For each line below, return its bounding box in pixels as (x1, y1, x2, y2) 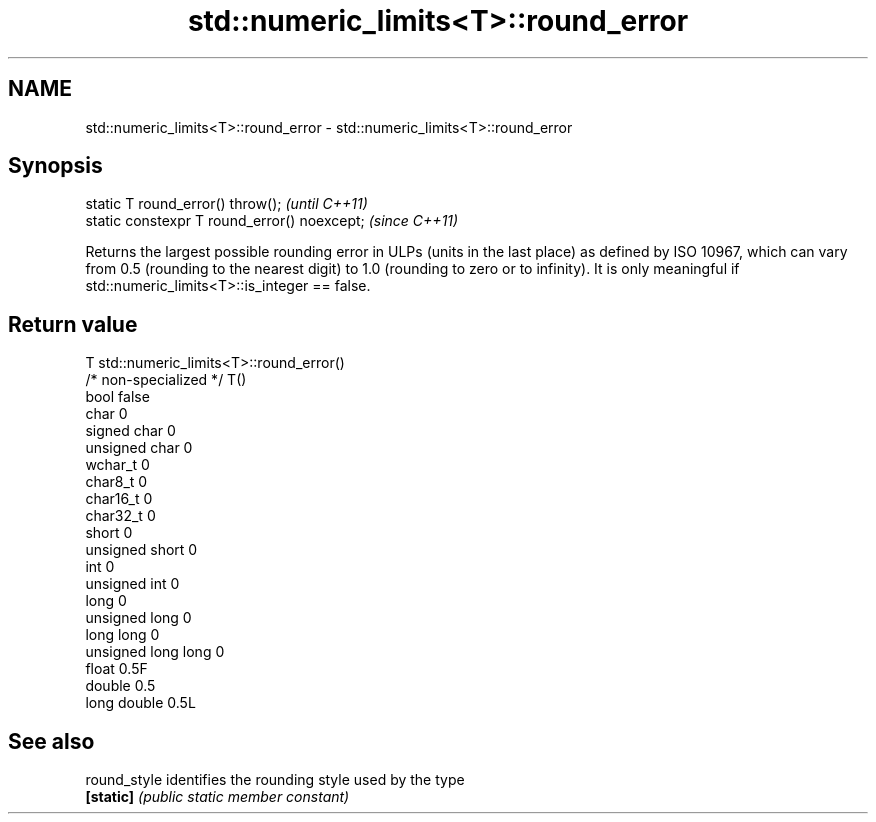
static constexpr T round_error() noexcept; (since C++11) (85, 212, 459, 230)
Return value (8, 311, 138, 337)
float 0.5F (85, 660, 148, 678)
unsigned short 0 (85, 541, 198, 559)
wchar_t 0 (85, 456, 150, 474)
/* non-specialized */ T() (85, 371, 247, 389)
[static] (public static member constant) (85, 788, 350, 806)
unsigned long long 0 (85, 643, 225, 661)
